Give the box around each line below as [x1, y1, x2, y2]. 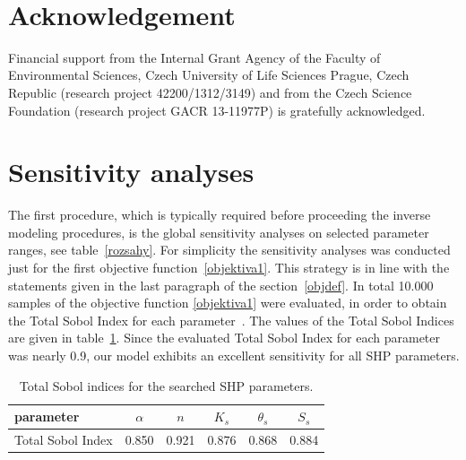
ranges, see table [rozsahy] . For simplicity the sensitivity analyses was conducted [8, 240, 451, 259]
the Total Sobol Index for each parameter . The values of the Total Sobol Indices [8, 310, 454, 329]
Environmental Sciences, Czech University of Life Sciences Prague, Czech [8, 65, 410, 84]
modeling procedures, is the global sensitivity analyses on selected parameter [8, 222, 429, 241]
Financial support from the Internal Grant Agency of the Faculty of [8, 48, 381, 66]
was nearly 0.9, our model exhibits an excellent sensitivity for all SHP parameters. [8, 345, 460, 364]
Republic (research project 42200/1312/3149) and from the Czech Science [8, 82, 412, 101]
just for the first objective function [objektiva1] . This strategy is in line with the [8, 258, 450, 276]
